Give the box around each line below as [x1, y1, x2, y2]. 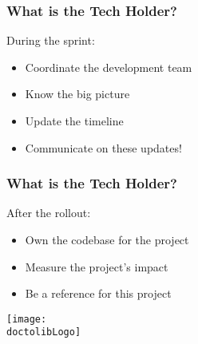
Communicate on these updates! [25, 139, 182, 156]
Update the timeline [25, 113, 124, 129]
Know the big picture [25, 85, 130, 102]
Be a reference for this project [25, 285, 172, 302]
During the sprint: [6, 32, 95, 49]
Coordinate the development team [25, 58, 192, 75]
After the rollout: [6, 204, 91, 221]
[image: [6, 313, 47, 325]
